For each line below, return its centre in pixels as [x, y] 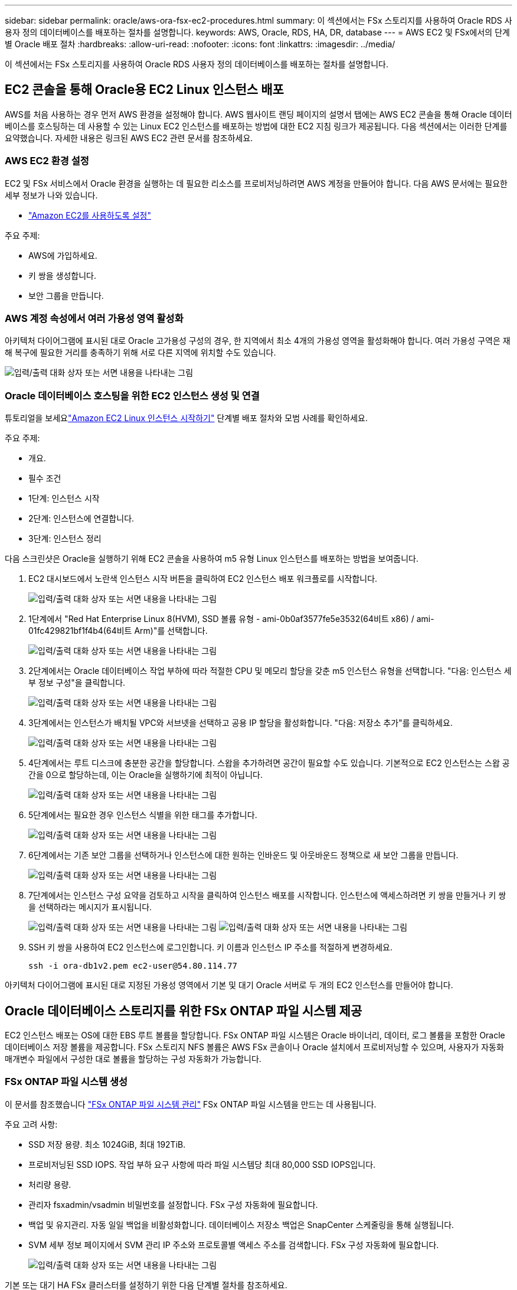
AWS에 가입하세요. [63, 255]
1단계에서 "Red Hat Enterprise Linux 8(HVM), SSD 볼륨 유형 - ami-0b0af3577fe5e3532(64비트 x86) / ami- [231, 619]
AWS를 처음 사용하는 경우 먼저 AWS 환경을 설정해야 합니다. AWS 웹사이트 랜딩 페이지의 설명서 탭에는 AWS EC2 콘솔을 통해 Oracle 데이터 [258, 114]
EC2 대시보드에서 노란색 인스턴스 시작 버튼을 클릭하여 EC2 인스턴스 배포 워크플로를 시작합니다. [203, 579]
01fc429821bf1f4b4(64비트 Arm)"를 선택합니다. [118, 631]
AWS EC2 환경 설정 [47, 161]
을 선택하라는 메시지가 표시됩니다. [90, 907]
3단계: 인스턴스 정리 [65, 539]
